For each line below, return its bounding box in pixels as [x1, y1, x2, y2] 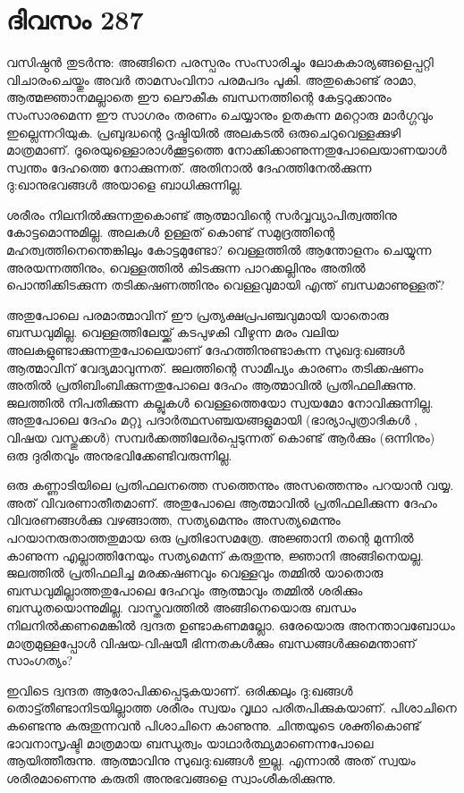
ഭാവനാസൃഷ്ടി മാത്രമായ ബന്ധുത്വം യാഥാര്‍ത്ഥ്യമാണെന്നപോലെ [6, 733, 374, 752]
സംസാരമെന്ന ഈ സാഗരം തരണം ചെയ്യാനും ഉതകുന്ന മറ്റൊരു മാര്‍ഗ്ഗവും [6, 105, 434, 123]
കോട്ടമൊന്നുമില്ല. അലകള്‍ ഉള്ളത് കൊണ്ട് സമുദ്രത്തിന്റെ [6, 223, 335, 241]
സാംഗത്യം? [6, 651, 73, 670]
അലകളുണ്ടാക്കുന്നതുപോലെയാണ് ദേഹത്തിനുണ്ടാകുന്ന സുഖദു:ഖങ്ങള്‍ [6, 341, 405, 359]
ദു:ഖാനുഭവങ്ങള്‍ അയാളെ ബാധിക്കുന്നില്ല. [6, 175, 243, 194]
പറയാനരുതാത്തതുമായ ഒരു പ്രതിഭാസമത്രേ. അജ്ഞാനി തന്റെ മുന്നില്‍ [6, 527, 414, 546]
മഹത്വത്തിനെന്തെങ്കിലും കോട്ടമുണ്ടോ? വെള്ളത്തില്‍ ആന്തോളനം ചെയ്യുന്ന [6, 240, 432, 259]
